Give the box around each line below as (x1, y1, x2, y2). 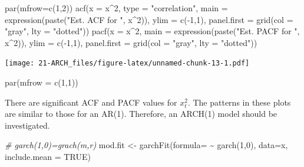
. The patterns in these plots (187, 96, 291, 108)
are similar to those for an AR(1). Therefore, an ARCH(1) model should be (5, 107, 277, 120)
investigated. (5, 119, 50, 131)
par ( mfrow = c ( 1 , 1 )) (5, 76, 78, 89)
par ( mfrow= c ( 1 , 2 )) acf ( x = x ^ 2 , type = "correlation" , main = (5, 2, 228, 14)
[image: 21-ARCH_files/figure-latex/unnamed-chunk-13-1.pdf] (5, 59, 250, 68)
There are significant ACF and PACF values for (5, 96, 177, 108)
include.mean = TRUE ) (5, 150, 91, 162)
